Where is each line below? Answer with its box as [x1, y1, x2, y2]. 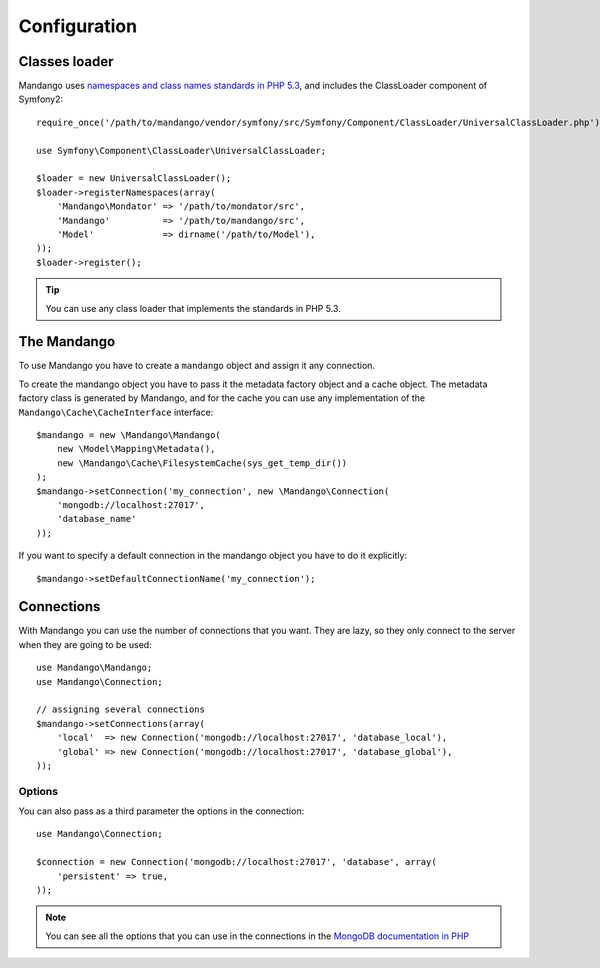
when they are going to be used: [18, 638, 152, 650]
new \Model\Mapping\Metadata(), [56, 443, 216, 455]
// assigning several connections [36, 704, 205, 715]
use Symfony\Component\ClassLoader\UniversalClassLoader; [36, 145, 327, 156]
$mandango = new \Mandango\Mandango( [36, 430, 222, 440]
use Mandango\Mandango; [36, 662, 153, 674]
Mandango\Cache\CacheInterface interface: [18, 406, 214, 418]
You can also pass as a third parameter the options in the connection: [18, 805, 305, 817]
